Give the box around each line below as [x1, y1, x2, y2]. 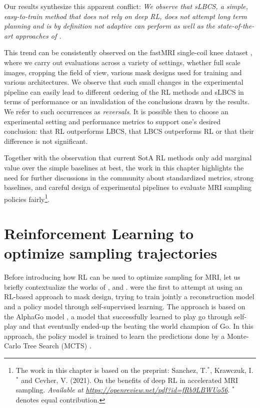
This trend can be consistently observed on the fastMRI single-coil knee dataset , [4, 47, 252, 58]
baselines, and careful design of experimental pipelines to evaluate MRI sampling [4, 182, 251, 192]
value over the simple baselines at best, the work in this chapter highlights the [4, 162, 244, 172]
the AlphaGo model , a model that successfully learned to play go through [4, 311, 232, 321]
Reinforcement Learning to [4, 223, 194, 244]
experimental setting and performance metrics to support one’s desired [4, 116, 221, 126]
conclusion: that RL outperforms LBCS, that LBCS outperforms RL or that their [4, 126, 254, 136]
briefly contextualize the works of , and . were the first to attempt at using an [4, 281, 242, 292]
